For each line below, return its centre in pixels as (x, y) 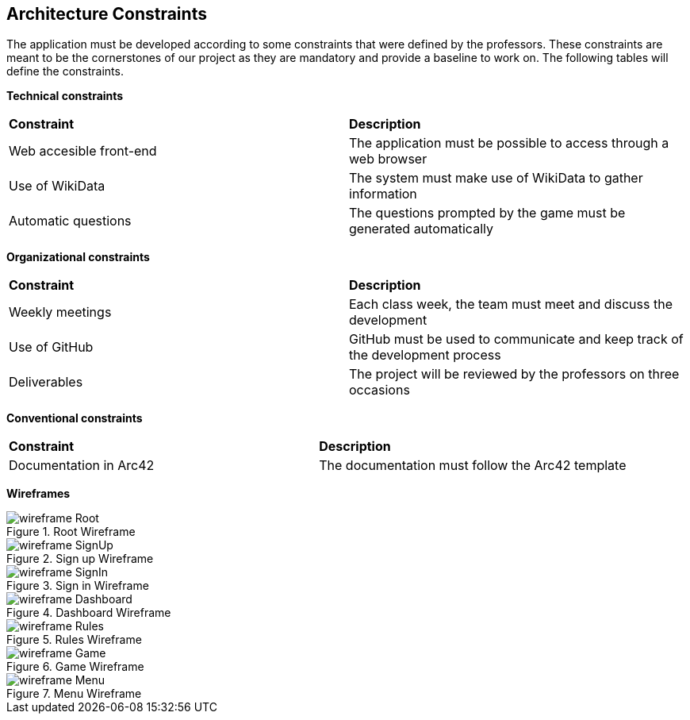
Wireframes (38, 494)
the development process (425, 355)
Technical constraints (65, 96)
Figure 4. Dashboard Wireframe (89, 613)
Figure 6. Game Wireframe (75, 667)
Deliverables (46, 382)
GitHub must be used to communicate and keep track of (516, 339)
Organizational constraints (78, 257)
